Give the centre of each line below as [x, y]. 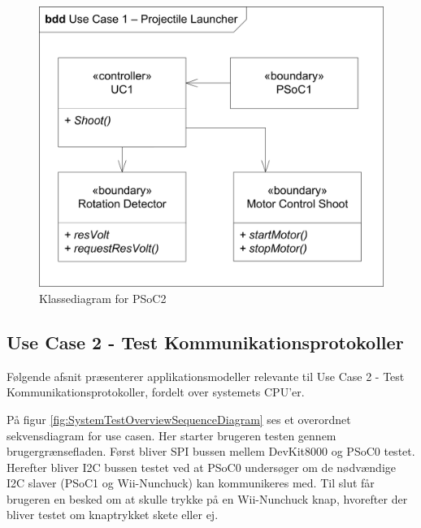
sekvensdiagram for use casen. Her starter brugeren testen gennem [171, 435]
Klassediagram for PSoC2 [103, 298]
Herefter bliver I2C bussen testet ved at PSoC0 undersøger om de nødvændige [202, 467]
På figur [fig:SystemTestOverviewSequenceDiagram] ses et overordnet [179, 419]
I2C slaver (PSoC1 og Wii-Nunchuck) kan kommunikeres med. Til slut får [191, 483]
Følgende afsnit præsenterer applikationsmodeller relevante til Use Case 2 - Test [206, 376]
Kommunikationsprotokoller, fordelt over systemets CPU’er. [156, 392]
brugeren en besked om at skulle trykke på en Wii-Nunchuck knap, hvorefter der [207, 498]
